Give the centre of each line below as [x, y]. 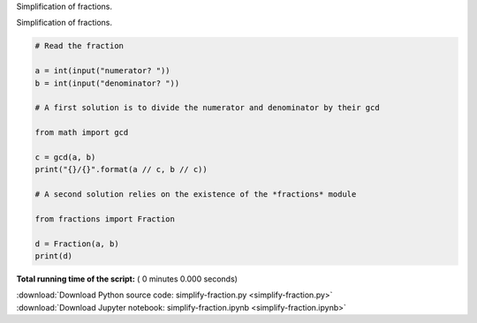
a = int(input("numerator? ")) [103, 71]
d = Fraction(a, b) [77, 244]
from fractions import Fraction [105, 219]
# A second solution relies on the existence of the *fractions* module [196, 195]
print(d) [54, 256]
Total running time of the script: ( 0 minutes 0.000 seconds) [127, 279]
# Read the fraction [79, 46]
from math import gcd [82, 133]
